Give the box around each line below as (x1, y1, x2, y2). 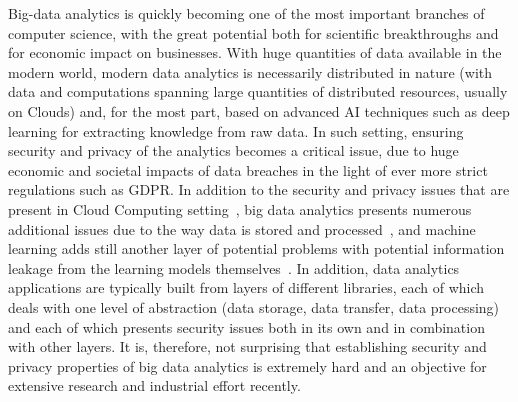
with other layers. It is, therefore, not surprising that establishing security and (8, 336, 487, 357)
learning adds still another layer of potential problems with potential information (8, 238, 505, 259)
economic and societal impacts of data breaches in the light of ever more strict (8, 159, 488, 180)
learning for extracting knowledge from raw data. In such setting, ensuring (8, 120, 464, 141)
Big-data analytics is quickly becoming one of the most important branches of (8, 3, 485, 23)
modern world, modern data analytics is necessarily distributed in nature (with (8, 61, 493, 82)
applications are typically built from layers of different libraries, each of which (8, 277, 485, 298)
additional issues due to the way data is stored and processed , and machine (8, 218, 476, 239)
